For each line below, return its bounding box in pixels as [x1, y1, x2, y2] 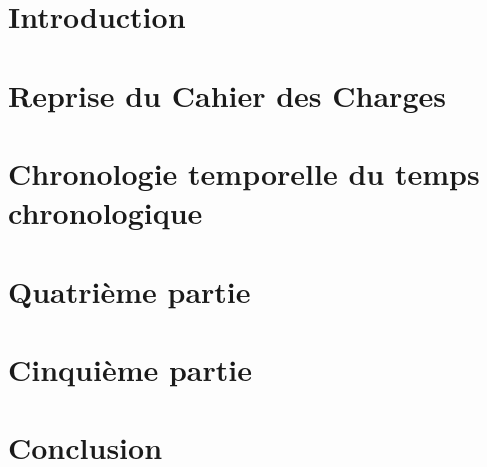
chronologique [8, 192, 203, 233]
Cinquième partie [8, 348, 252, 389]
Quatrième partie [8, 270, 251, 311]
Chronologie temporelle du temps [8, 152, 480, 193]
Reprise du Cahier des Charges [8, 74, 446, 115]
